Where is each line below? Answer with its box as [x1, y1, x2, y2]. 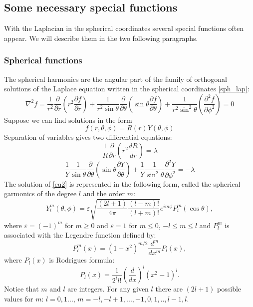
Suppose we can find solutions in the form [4, 114, 132, 125]
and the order [83, 188, 125, 199]
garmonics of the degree [4, 188, 77, 199]
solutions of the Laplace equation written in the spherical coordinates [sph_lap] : [4, 83, 250, 94]
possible [217, 284, 242, 294]
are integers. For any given [67, 284, 149, 294]
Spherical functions [4, 54, 82, 66]
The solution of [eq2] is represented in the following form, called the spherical [4, 178, 241, 189]
